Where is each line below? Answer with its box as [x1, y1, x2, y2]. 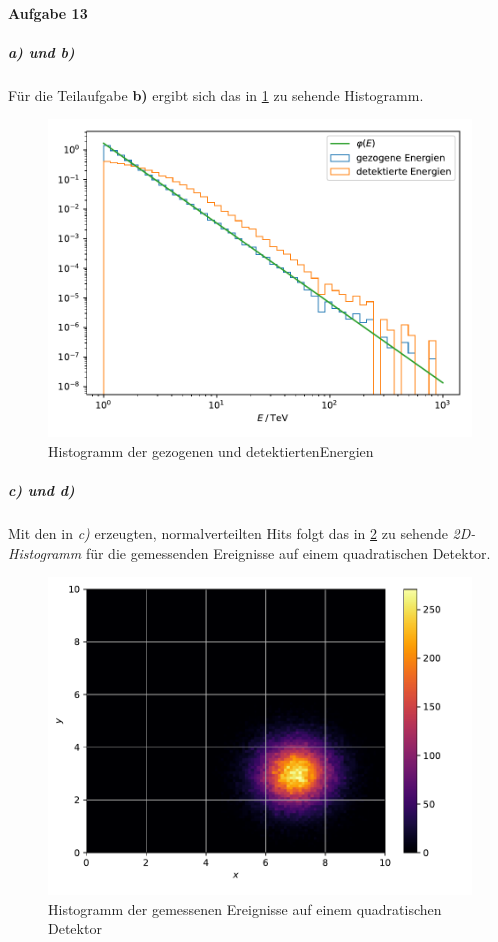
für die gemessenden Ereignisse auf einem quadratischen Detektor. [85, 542, 491, 563]
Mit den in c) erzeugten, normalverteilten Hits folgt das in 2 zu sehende [8, 523, 448, 544]
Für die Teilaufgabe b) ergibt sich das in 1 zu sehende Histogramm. [8, 84, 424, 105]
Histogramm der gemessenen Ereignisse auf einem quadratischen [48, 898, 442, 919]
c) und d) [8, 480, 75, 501]
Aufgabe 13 [8, 2, 88, 23]
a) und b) [8, 41, 75, 62]
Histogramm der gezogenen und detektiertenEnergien [48, 440, 374, 461]
